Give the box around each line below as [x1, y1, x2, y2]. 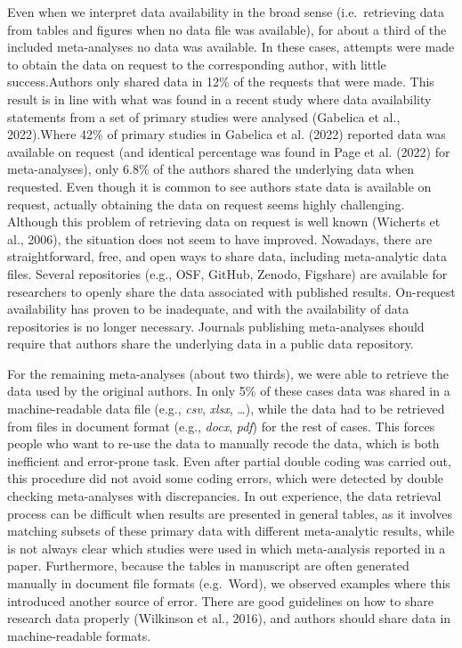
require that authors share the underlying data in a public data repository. [7, 334, 414, 353]
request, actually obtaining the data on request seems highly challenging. [7, 194, 405, 213]
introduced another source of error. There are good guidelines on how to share [7, 591, 434, 610]
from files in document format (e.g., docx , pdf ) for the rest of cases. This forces [7, 416, 435, 435]
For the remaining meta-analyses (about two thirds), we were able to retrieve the [7, 364, 450, 382]
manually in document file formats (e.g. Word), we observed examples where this [7, 574, 450, 592]
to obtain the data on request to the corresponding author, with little [7, 54, 386, 73]
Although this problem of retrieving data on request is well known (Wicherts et [7, 212, 441, 231]
